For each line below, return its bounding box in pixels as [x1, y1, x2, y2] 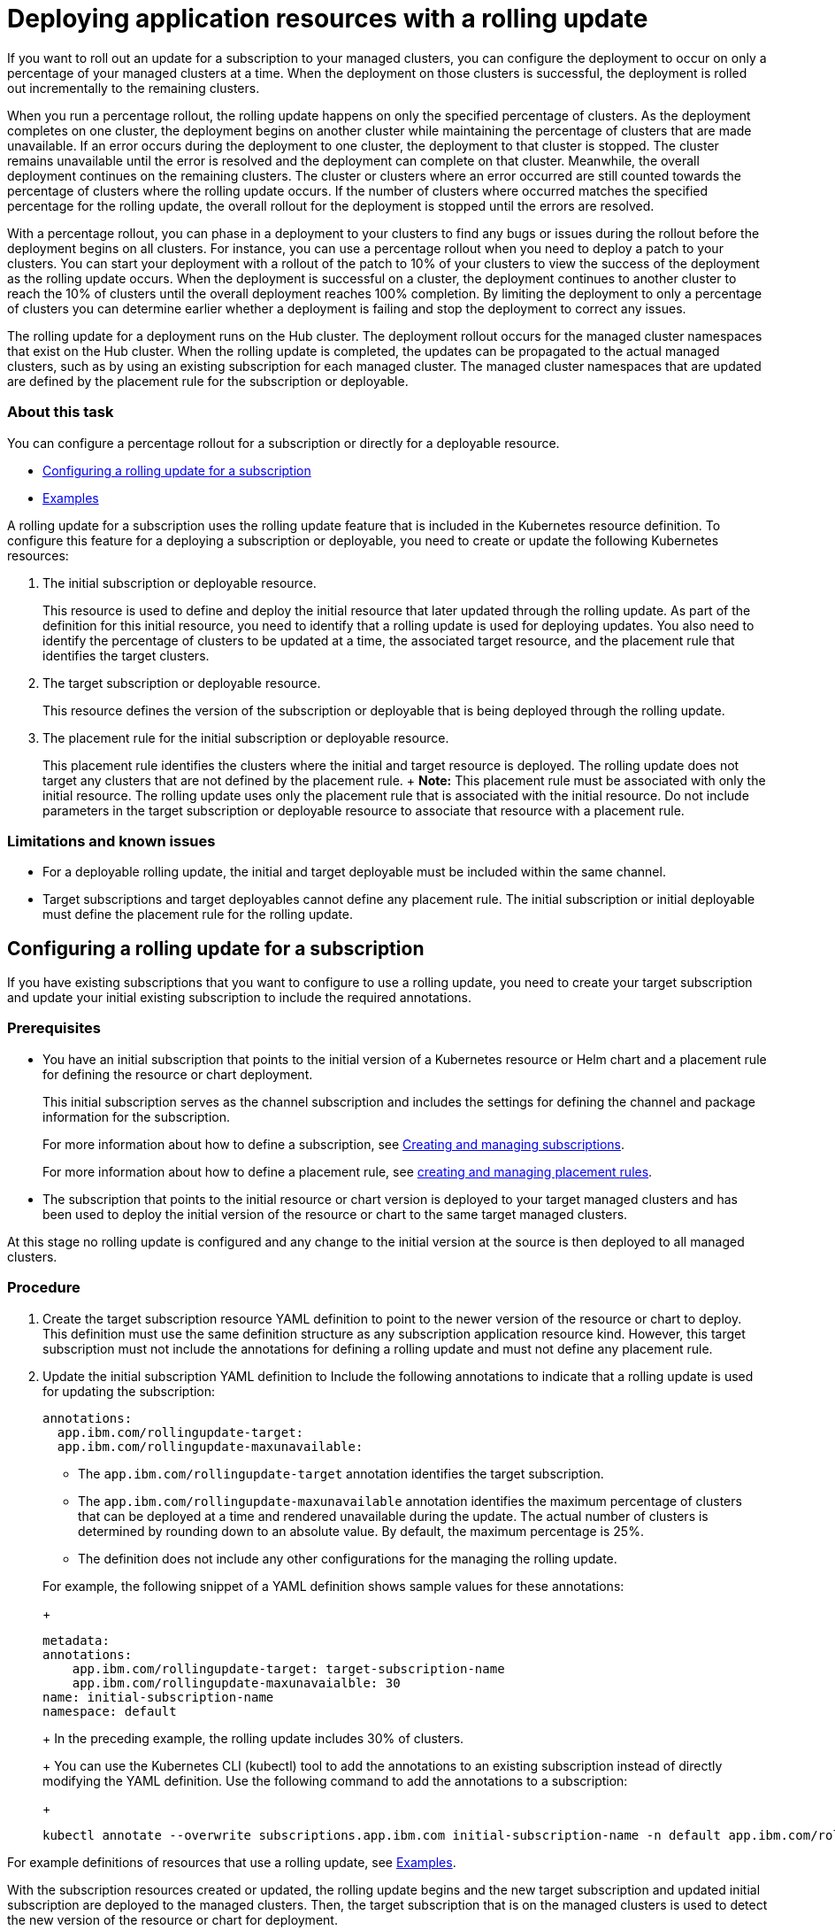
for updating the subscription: [42, 1383, 216, 1399]
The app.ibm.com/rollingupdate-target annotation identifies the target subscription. [78, 1465, 604, 1481]
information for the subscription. [42, 1108, 231, 1124]
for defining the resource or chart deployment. [42, 1066, 313, 1082]
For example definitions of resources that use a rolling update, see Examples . [7, 1854, 456, 1870]
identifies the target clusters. [42, 647, 210, 663]
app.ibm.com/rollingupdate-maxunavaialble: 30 [72, 1675, 401, 1690]
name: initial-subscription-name [42, 1689, 274, 1704]
